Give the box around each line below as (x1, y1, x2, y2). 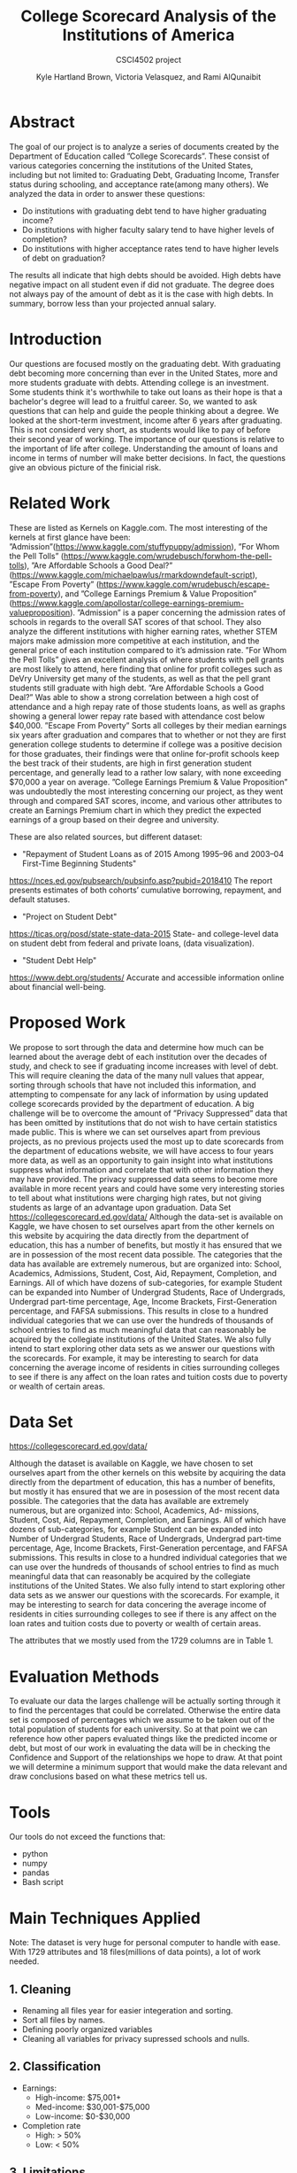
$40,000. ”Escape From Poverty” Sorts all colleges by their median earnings (9, 720, 287, 730)
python (21, 1849, 49, 1859)
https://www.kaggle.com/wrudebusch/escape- (98, 579, 270, 589)
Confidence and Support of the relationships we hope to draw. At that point (9, 1752, 283, 1763)
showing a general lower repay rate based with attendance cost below (9, 711, 265, 721)
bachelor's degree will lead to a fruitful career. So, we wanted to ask (9, 396, 258, 407)
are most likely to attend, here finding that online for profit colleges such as (9, 663, 283, 674)
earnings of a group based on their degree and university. (9, 814, 219, 825)
